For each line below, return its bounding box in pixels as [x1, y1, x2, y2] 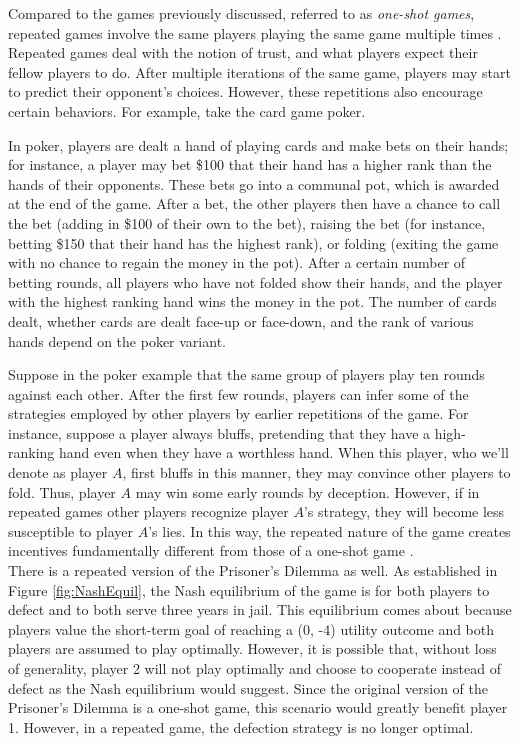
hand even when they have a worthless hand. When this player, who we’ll [59, 442, 509, 463]
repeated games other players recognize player [8, 501, 289, 522]
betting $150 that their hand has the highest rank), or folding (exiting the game [8, 232, 499, 253]
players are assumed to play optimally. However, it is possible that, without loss [8, 638, 497, 659]
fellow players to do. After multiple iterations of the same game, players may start [8, 61, 511, 82]
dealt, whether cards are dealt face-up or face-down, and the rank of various [8, 310, 474, 331]
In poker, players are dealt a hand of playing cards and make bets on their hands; [8, 134, 509, 155]
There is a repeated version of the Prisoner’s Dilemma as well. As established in [8, 560, 498, 581]
